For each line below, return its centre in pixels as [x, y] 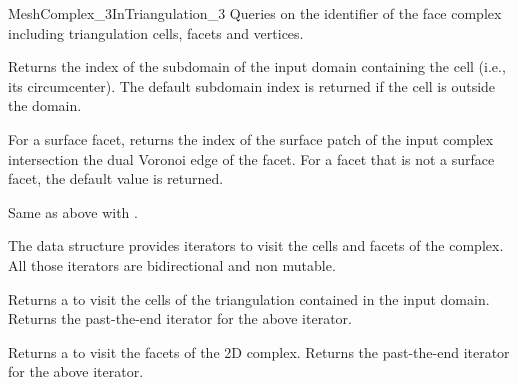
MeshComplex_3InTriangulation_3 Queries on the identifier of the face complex [255, 13]
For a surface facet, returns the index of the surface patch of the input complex [251, 138]
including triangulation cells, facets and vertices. [156, 32]
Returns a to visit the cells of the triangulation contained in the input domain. [249, 298]
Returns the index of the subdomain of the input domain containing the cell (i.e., [257, 66]
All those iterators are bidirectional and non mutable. [172, 264]
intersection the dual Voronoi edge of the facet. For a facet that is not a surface [251, 158]
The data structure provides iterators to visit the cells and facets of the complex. [256, 245]
